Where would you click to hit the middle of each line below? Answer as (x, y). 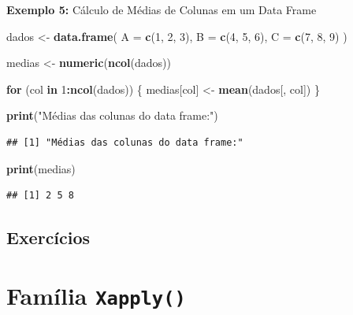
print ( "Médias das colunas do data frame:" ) (112, 115)
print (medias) (41, 168)
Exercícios (48, 237)
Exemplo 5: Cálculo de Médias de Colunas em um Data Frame (162, 9)
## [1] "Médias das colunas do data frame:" (125, 142)
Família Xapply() (96, 295)
